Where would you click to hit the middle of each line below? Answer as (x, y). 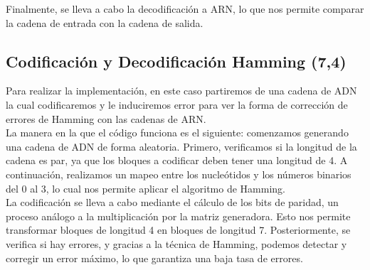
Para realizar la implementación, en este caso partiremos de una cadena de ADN (181, 91)
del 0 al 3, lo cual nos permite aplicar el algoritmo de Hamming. (146, 188)
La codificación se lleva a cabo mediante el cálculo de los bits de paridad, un (172, 202)
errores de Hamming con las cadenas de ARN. (106, 118)
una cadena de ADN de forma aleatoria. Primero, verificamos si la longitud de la (181, 146)
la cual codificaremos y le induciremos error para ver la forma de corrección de (177, 104)
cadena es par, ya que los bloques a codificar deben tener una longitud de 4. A (177, 160)
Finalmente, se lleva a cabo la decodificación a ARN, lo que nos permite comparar (185, 9)
